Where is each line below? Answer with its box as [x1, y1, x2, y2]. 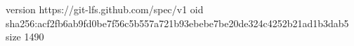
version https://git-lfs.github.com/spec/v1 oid [6, 2, 204, 16]
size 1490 [6, 29, 44, 44]
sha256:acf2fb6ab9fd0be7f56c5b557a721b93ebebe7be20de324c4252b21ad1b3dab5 [6, 15, 349, 30]
